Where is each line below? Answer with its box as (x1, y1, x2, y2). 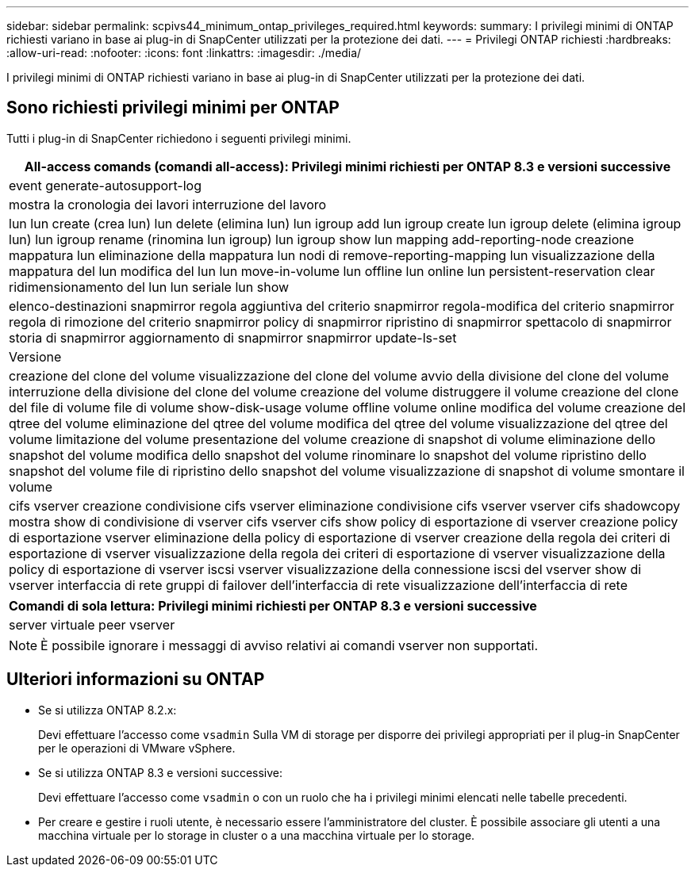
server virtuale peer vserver (9, 616, 175, 633)
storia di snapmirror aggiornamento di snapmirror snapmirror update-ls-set (9, 329, 457, 346)
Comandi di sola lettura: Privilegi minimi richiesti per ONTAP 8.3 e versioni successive (9, 597, 537, 614)
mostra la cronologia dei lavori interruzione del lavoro (9, 196, 327, 213)
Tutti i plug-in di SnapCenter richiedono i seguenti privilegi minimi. (6, 131, 351, 145)
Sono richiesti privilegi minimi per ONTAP (6, 98, 340, 118)
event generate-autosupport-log (9, 177, 202, 193)
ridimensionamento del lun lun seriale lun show (9, 278, 290, 295)
